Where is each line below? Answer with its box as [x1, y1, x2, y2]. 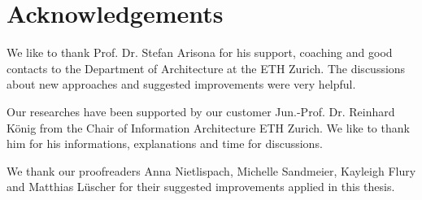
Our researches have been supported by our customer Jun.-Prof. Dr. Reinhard [7, 102, 395, 120]
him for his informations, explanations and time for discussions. [7, 135, 323, 152]
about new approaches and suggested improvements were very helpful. [7, 76, 356, 93]
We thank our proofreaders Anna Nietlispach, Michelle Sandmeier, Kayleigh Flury [7, 162, 416, 179]
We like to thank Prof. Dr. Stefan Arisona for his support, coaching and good [7, 44, 393, 61]
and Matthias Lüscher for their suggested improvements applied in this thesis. [7, 178, 395, 195]
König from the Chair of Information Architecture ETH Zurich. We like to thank [7, 119, 410, 136]
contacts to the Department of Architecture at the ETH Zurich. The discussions [7, 59, 406, 76]
